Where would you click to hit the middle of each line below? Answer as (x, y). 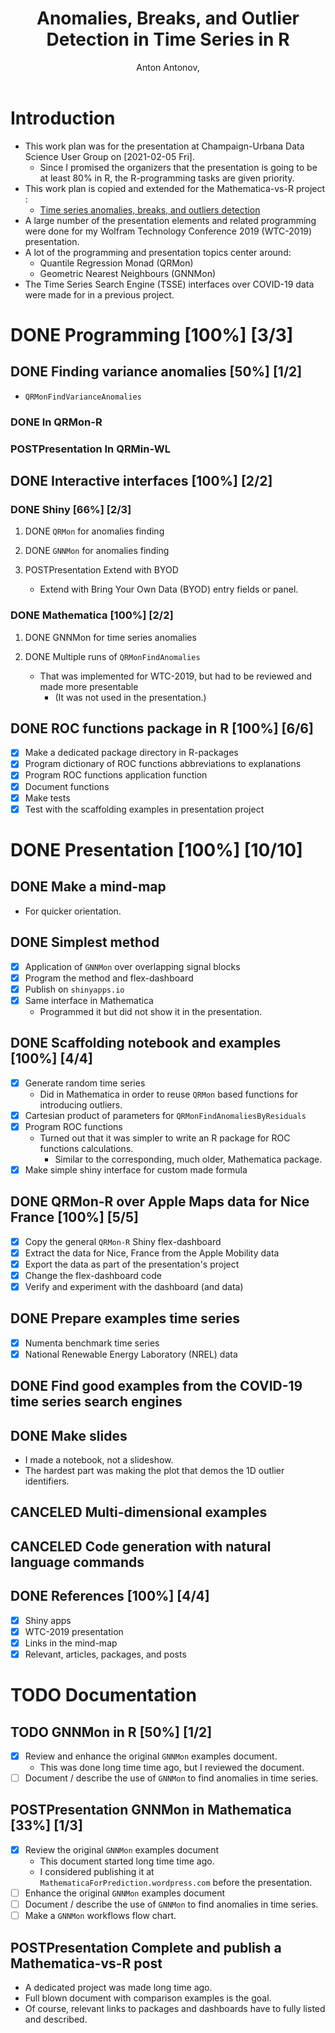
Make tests (47, 798)
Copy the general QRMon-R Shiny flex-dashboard (123, 1241)
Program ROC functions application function (116, 775)
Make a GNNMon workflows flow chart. (100, 1916)
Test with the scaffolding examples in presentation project (144, 809)
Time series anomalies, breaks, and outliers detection (150, 209)
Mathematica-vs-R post (86, 1963)
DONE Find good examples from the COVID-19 (156, 1386)
